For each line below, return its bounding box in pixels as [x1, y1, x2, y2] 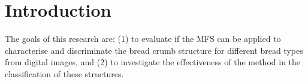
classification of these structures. [5, 67, 124, 80]
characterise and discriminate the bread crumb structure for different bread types [5, 44, 303, 56]
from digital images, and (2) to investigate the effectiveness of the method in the [5, 56, 301, 68]
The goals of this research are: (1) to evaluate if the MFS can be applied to [5, 32, 281, 45]
